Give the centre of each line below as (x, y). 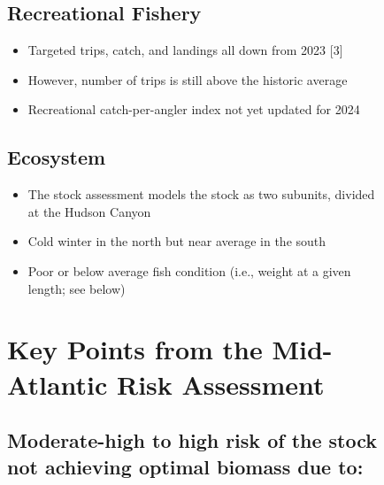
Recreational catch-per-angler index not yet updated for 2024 (194, 109)
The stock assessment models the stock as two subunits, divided (201, 194)
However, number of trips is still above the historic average (188, 79)
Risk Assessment (221, 384)
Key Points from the (135, 349)
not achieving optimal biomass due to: (185, 466)
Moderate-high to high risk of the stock (192, 440)
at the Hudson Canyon (89, 211)
